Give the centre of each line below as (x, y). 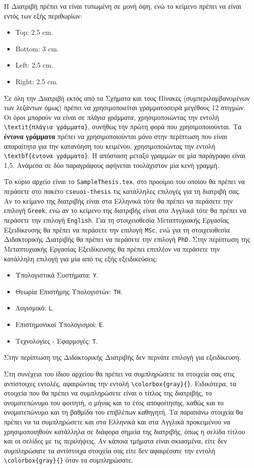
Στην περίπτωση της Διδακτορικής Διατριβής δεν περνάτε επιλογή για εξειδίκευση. (123, 357)
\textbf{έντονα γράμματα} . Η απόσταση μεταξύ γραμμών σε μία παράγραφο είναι (125, 155)
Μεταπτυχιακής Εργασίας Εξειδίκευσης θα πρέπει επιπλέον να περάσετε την (112, 248)
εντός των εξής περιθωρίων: (43, 15)
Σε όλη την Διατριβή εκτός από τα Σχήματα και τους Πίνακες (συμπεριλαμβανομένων (127, 98)
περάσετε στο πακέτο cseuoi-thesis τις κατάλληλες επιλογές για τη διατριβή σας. (122, 191)
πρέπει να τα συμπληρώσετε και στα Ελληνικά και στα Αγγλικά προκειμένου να (117, 422)
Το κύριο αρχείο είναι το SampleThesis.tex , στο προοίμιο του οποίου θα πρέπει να (125, 181)
